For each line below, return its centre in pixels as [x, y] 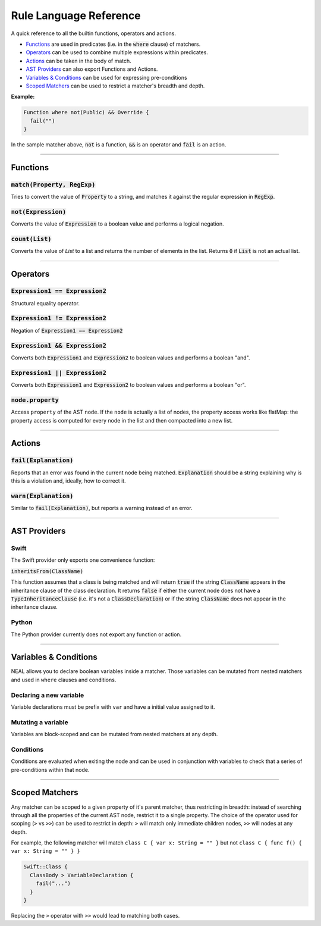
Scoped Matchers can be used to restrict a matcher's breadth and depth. [115, 86]
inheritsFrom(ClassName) [47, 571]
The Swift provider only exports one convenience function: [83, 560]
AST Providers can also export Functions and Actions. [92, 69]
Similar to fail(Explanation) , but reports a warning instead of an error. [102, 508]
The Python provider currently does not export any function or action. [96, 634]
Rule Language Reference [76, 15]
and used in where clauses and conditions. [64, 680]
